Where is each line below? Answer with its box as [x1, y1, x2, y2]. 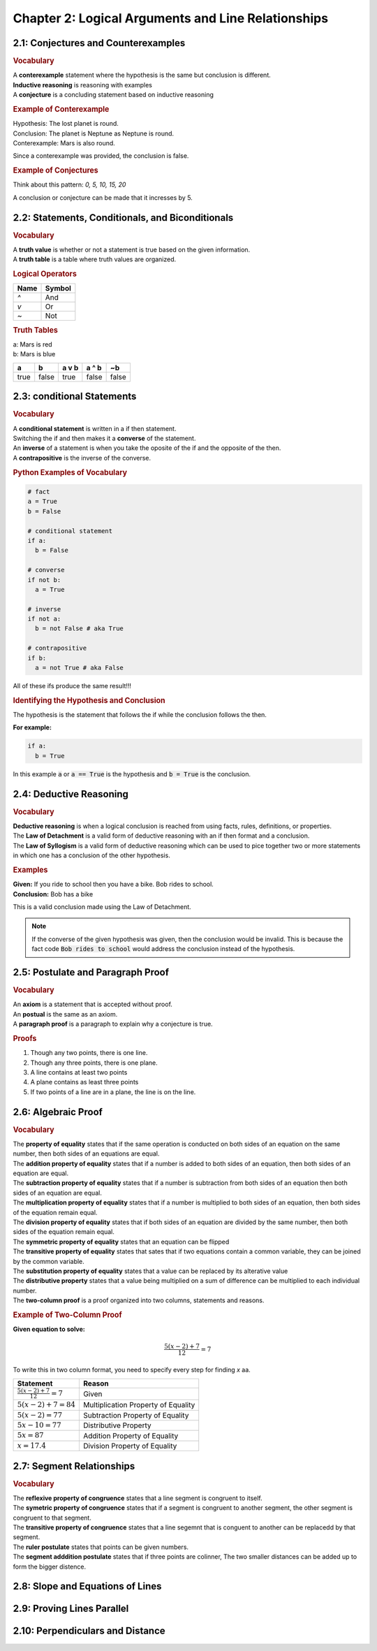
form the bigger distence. [13, 1562, 87, 1571]
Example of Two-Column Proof [13, 1310, 122, 1320]
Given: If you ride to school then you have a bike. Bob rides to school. [13, 880, 214, 889]
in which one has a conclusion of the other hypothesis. [13, 851, 170, 859]
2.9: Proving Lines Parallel [13, 1603, 129, 1615]
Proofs [13, 1033, 37, 1043]
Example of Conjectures [13, 166, 98, 175]
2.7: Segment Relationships [13, 1460, 135, 1472]
